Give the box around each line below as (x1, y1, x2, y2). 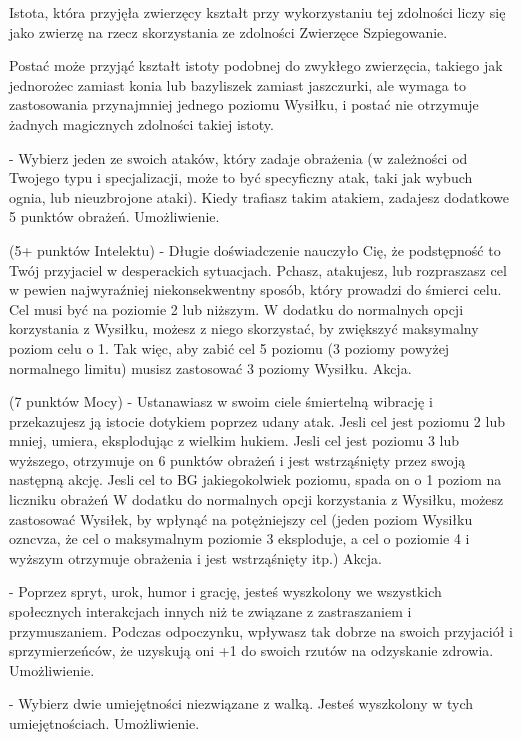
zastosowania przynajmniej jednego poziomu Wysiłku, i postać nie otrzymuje (9, 94, 479, 115)
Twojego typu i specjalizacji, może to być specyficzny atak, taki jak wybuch (9, 167, 473, 188)
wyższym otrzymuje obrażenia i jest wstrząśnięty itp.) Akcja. (9, 547, 382, 568)
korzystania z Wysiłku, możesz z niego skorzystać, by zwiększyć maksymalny (9, 318, 479, 339)
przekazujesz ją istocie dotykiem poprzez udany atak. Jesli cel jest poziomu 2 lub (9, 410, 505, 431)
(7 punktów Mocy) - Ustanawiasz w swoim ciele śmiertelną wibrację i (9, 391, 433, 412)
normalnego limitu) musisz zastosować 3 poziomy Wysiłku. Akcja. (9, 357, 412, 378)
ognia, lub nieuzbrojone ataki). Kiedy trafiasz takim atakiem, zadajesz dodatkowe (9, 186, 509, 207)
